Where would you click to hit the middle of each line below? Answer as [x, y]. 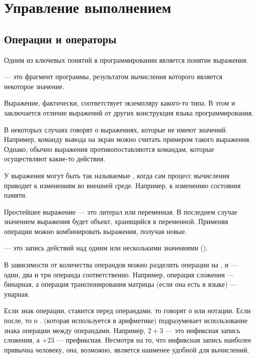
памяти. [16, 195]
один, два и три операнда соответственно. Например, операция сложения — [119, 274]
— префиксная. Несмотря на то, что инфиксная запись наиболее [154, 340]
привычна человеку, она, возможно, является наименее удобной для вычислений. [127, 349]
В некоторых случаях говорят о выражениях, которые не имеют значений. [116, 129]
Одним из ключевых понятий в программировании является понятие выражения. [126, 60]
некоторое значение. [34, 86]
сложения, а [22, 340]
